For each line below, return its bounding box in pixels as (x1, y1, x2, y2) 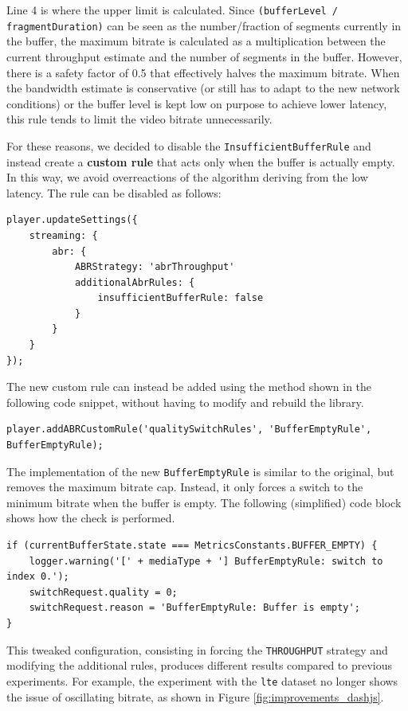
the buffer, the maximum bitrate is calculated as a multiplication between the (6, 33, 386, 49)
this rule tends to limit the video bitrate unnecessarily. (6, 111, 273, 127)
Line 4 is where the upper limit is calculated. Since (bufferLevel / (6, 2, 339, 18)
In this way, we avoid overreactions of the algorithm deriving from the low (6, 169, 368, 186)
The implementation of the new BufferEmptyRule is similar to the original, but (6, 463, 394, 479)
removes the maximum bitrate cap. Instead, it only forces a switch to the (6, 479, 363, 495)
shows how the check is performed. (6, 510, 175, 526)
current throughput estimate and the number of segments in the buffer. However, (6, 48, 402, 64)
